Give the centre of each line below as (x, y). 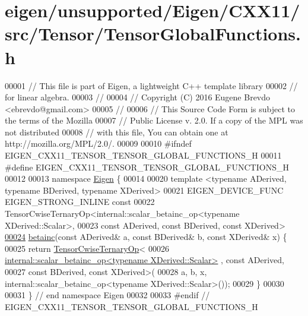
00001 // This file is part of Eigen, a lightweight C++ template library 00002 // (151, 85)
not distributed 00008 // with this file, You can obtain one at (117, 132)
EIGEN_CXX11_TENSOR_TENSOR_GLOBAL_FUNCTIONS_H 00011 (143, 155)
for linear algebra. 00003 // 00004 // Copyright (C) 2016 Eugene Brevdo (138, 97)
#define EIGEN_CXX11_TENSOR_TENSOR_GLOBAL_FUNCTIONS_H (147, 167)
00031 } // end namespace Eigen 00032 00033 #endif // (107, 295)
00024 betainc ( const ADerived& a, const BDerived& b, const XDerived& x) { (146, 237)
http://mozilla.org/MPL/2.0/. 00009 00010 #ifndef (98, 143)
